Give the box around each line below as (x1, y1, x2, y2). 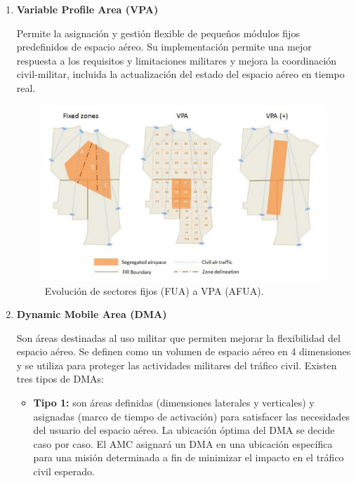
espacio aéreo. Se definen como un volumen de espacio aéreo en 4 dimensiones (16, 344, 351, 359)
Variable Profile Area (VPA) (16, 2, 159, 16)
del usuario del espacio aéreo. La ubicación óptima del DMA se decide (33, 423, 335, 437)
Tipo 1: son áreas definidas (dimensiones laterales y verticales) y (33, 395, 315, 410)
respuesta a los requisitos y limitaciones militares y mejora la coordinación (16, 53, 337, 67)
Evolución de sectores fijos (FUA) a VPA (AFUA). (44, 283, 264, 298)
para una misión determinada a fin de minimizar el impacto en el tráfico (33, 450, 344, 465)
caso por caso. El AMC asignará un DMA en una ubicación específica (33, 436, 333, 451)
